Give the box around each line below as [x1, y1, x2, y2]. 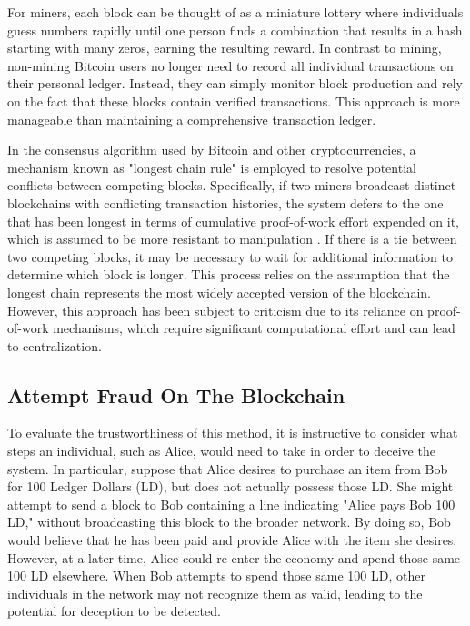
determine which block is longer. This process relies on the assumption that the [7, 265, 450, 284]
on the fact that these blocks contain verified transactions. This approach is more [7, 91, 460, 110]
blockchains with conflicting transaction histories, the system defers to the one [7, 193, 444, 212]
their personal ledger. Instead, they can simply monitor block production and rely [7, 74, 464, 93]
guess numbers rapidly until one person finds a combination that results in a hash [7, 20, 463, 39]
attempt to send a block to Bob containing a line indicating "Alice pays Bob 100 [7, 494, 455, 513]
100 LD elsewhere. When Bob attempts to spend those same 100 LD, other [7, 566, 425, 585]
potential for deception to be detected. [7, 601, 221, 621]
